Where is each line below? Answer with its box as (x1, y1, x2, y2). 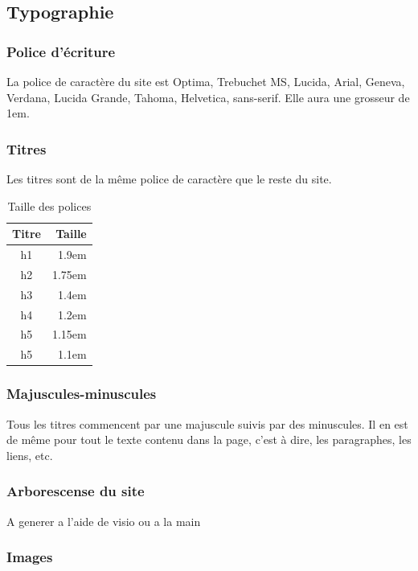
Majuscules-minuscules (6, 384, 157, 404)
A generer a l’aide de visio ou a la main (6, 512, 201, 529)
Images (6, 547, 53, 567)
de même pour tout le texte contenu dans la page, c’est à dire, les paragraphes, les (6, 431, 412, 448)
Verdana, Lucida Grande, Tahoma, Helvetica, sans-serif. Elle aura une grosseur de (6, 88, 410, 105)
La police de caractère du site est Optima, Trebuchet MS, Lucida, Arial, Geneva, (6, 73, 405, 89)
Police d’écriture (6, 41, 116, 61)
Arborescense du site (6, 481, 145, 501)
